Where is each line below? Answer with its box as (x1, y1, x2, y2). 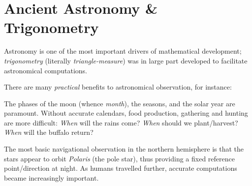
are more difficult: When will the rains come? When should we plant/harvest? (4, 117, 238, 127)
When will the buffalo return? (4, 127, 94, 137)
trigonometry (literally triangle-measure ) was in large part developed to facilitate (4, 55, 248, 65)
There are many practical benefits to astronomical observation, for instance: (4, 82, 232, 92)
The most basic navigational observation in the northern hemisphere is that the (4, 144, 244, 154)
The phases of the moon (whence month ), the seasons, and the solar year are (4, 98, 235, 108)
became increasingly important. (4, 172, 99, 183)
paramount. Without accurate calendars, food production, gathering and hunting (4, 108, 248, 118)
